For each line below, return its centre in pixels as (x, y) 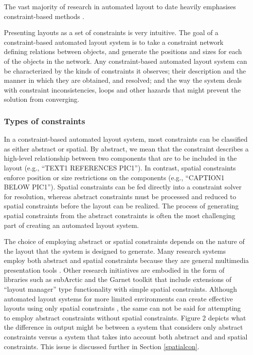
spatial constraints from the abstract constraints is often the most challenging (120, 215)
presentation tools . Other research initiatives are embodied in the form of (114, 270)
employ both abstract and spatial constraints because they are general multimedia (126, 260)
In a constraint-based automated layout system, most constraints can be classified (126, 139)
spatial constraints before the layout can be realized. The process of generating (121, 206)
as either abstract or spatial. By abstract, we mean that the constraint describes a (126, 148)
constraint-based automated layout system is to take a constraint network (114, 42)
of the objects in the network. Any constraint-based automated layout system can (126, 61)
